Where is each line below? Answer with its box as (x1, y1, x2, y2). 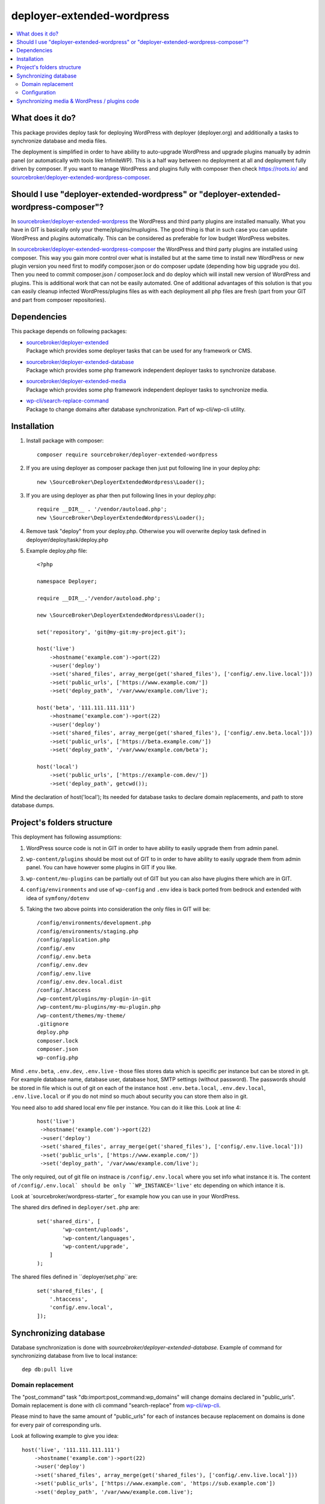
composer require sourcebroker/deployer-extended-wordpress (37, 451, 218, 458)
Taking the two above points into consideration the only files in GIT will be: (26, 905, 211, 913)
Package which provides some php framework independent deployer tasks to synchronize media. (26, 386, 269, 393)
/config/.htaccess (37, 987, 91, 994)
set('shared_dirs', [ (37, 1218, 101, 1224)
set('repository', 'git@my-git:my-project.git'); (37, 629, 187, 635)
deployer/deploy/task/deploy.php (26, 536, 108, 543)
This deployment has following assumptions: (11, 833, 122, 840)
